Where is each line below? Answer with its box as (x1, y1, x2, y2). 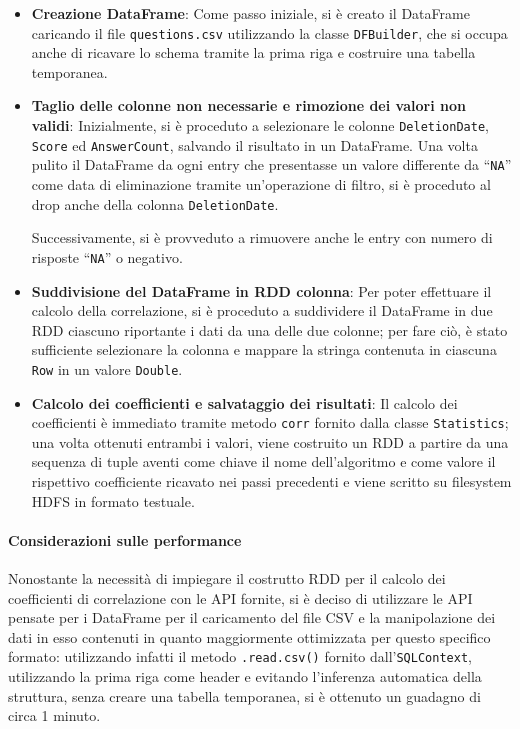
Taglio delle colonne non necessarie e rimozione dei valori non (31, 95, 466, 116)
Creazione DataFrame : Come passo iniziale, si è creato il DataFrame (31, 3, 470, 23)
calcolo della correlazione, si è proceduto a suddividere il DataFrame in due (31, 300, 493, 321)
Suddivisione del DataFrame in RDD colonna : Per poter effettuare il (31, 280, 492, 301)
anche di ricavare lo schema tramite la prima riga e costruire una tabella (31, 42, 476, 63)
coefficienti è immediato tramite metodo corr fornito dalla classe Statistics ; (31, 412, 509, 433)
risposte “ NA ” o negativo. (31, 246, 183, 267)
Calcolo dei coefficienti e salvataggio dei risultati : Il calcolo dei (31, 392, 458, 413)
